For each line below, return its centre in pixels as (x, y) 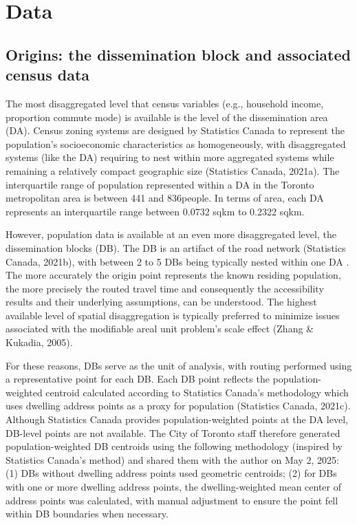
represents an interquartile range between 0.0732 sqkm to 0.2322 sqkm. (155, 211)
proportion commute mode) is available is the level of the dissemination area (167, 117)
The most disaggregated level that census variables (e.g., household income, (165, 103)
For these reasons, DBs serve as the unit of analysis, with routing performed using (179, 365)
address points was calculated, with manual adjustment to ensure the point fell (172, 500)
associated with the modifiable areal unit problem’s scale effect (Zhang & (160, 329)
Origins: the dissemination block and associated (178, 54)
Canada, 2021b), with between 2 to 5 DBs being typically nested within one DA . (177, 261)
